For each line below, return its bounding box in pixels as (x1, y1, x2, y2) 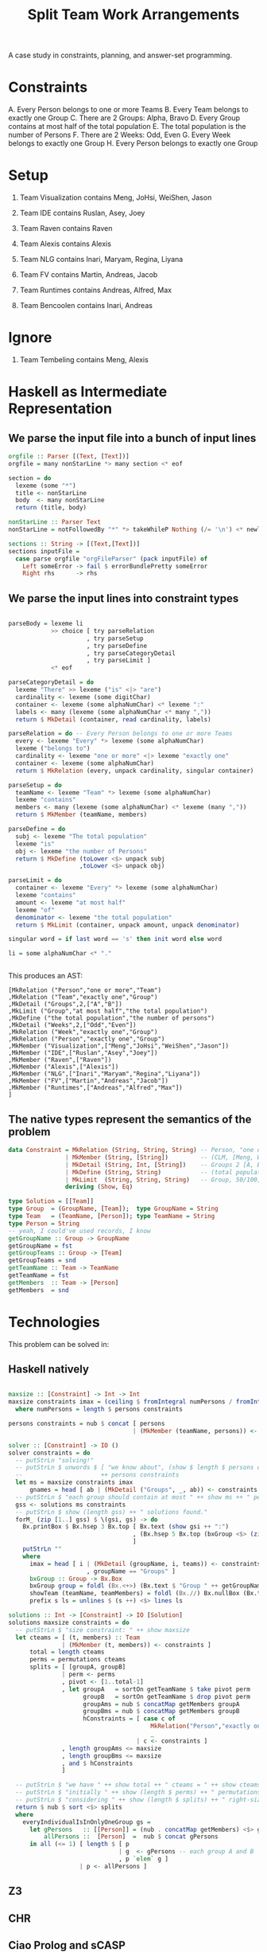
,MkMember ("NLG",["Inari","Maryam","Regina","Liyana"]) (8, 1070, 201, 1078)
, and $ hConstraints (61, 1759, 133, 1767)
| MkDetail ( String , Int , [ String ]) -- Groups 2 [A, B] (64, 1161, 265, 1169)
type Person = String (8, 1220, 80, 1228)
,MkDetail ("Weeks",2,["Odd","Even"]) (8, 1021, 137, 1029)
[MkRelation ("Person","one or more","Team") (8, 986, 161, 994)
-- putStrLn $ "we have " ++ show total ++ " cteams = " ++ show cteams (15, 1781, 261, 1789)
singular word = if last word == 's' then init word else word (8, 935, 222, 943)
